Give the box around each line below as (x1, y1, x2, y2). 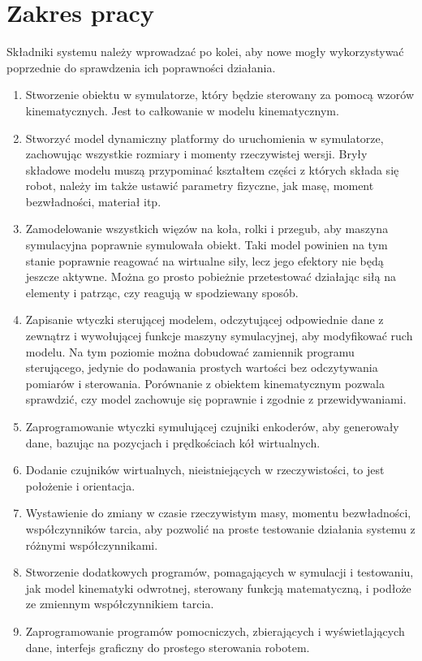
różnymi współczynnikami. (25, 536, 158, 553)
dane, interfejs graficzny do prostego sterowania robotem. (25, 638, 310, 655)
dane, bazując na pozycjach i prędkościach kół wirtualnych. (25, 434, 321, 451)
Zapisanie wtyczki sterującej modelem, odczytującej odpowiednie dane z (25, 311, 384, 328)
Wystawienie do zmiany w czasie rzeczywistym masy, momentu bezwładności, (25, 504, 411, 521)
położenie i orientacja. (25, 477, 136, 494)
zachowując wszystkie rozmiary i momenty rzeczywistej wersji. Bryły (25, 145, 368, 162)
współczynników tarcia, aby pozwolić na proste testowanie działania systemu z (25, 520, 416, 537)
